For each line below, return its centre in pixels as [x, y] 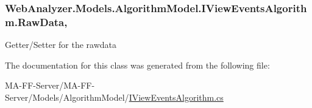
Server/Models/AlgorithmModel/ [67, 97]
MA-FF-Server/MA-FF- [50, 85]
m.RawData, [36, 22]
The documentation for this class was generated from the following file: [137, 65]
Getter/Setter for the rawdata [61, 45]
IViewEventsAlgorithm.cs [176, 97]
